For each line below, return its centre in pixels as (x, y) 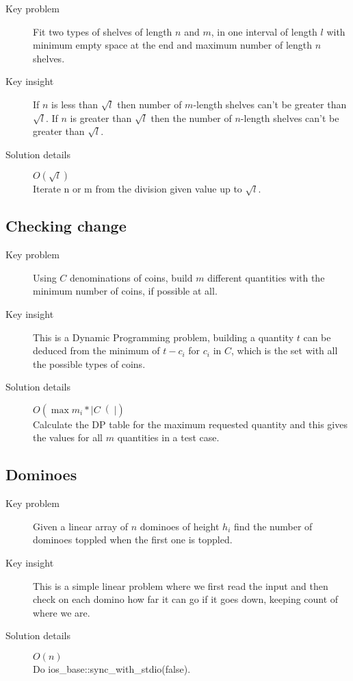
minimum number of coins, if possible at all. (125, 291)
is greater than (101, 117)
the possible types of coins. (89, 363)
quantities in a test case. (168, 437)
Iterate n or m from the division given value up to (138, 189)
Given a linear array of (81, 526)
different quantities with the (266, 277)
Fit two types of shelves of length (103, 31)
